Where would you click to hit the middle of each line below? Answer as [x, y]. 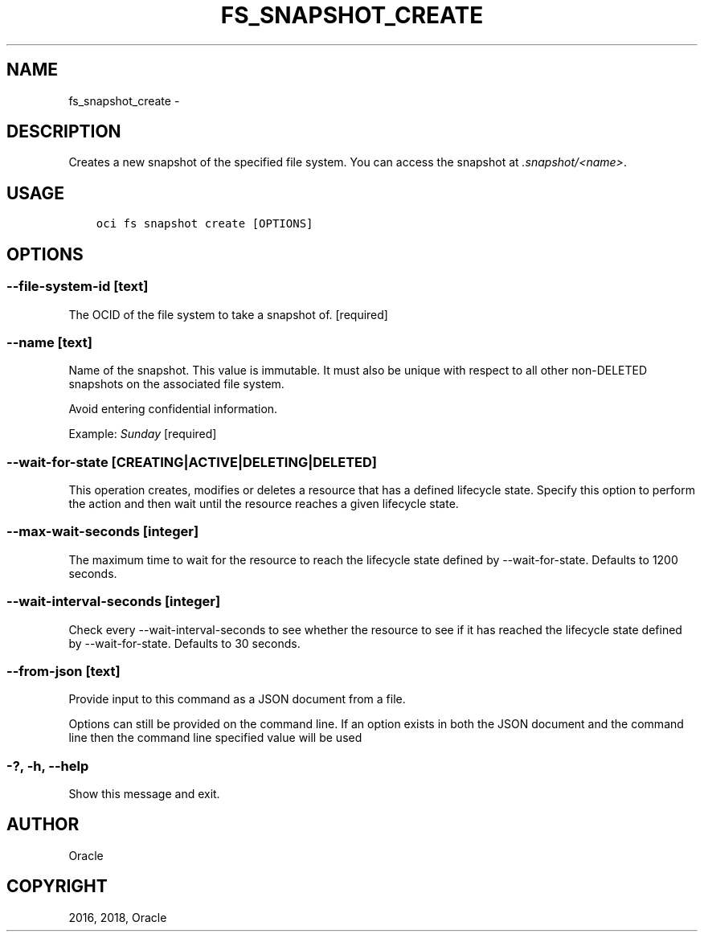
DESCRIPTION [64, 132]
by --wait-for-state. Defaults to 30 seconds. [184, 643]
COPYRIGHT [57, 887]
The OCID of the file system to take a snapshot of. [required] [228, 314]
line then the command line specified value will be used [215, 738]
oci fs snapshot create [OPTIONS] [205, 224]
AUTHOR [43, 825]
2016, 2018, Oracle [118, 917]
